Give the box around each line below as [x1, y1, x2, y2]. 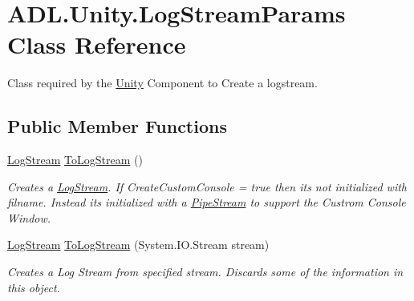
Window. [7, 209, 51, 226]
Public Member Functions [7, 114, 227, 138]
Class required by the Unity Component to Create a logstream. [7, 74, 318, 91]
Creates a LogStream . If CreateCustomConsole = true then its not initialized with [7, 178, 408, 195]
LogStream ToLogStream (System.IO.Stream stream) [7, 236, 270, 253]
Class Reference [7, 28, 186, 61]
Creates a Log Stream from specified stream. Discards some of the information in [7, 263, 404, 280]
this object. [7, 279, 60, 295]
